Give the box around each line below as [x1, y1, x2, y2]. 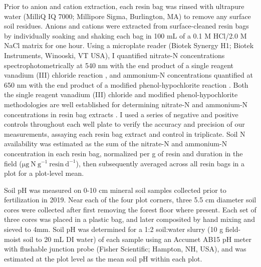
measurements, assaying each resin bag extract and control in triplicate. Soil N [4, 128, 245, 139]
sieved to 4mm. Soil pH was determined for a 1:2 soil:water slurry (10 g [4, 224, 223, 234]
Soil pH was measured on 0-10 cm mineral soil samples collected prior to [4, 184, 226, 195]
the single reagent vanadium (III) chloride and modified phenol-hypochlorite [4, 89, 238, 100]
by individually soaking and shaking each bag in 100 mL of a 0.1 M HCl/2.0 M [4, 30, 247, 41]
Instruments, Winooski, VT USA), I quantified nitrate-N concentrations [4, 50, 225, 60]
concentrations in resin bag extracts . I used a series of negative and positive [4, 109, 238, 119]
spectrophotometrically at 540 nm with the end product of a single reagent [4, 60, 234, 70]
